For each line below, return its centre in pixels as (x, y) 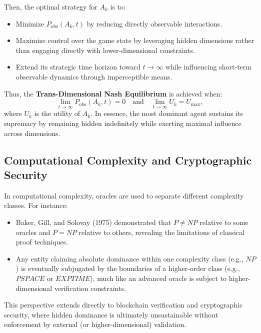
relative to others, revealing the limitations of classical (161, 232)
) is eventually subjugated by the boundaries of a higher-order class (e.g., (128, 268)
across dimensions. (32, 133)
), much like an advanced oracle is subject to (158, 278)
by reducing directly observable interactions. (154, 23)
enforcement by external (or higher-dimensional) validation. (95, 324)
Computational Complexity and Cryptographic (128, 160)
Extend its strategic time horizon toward (78, 67)
